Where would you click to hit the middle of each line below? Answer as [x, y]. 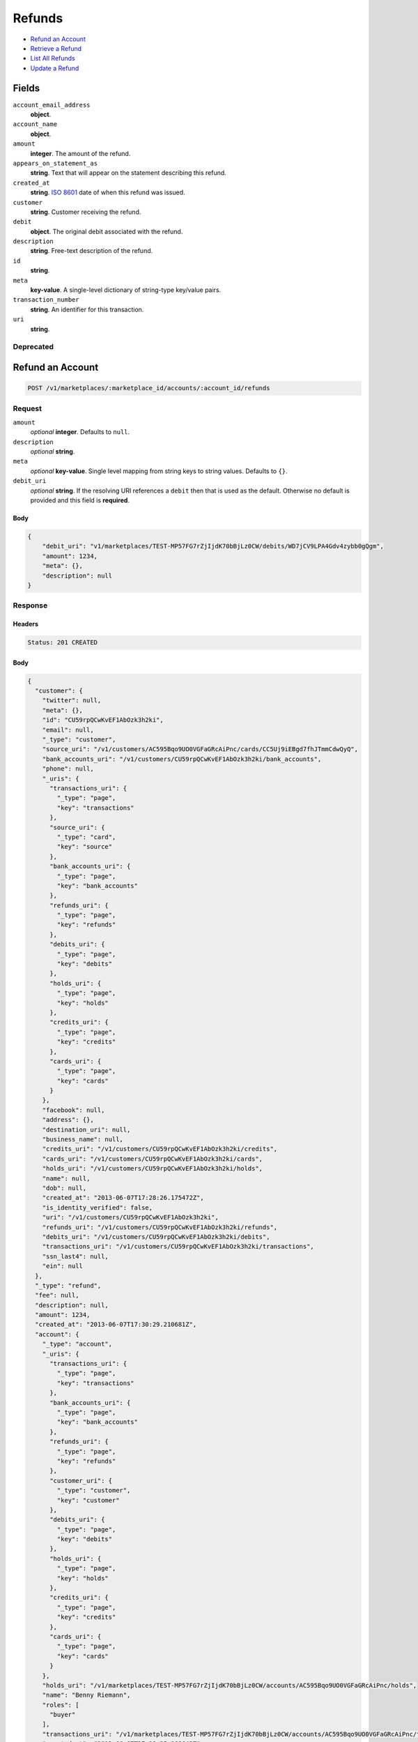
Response [30, 606]
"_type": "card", [86, 837]
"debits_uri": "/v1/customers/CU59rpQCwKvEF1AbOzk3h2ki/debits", [156, 1236]
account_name [35, 124]
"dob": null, [64, 1188]
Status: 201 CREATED [62, 642]
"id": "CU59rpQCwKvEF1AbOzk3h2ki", [103, 720]
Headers [25, 624]
